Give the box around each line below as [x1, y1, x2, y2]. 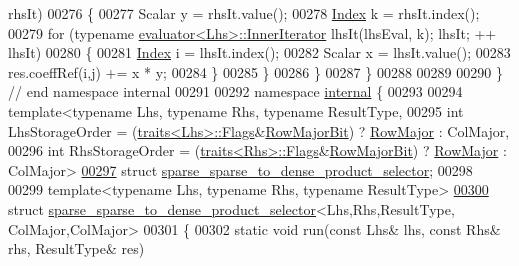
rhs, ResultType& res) [8, 238, 145, 259]
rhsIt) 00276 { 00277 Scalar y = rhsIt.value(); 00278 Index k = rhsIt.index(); [8, 3, 480, 23]
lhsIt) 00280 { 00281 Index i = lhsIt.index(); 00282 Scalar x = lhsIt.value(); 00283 [8, 42, 511, 63]
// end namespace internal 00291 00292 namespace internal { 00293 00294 [8, 81, 463, 102]
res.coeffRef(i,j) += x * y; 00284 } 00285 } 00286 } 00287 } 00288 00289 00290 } [8, 61, 503, 82]
